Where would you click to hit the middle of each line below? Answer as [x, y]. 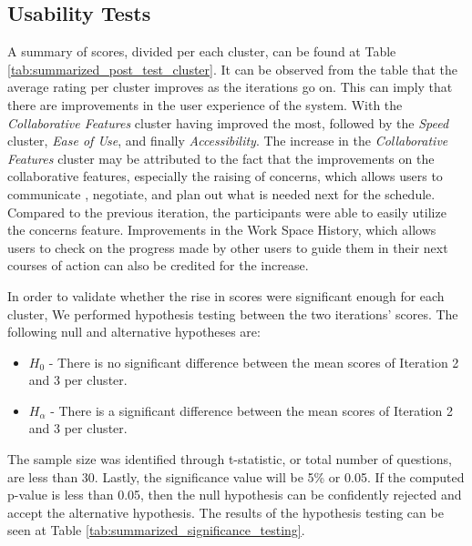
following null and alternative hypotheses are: [134, 332]
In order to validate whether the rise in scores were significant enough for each [226, 295]
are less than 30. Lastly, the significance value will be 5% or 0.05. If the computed [236, 476]
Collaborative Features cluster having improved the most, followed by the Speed [228, 122]
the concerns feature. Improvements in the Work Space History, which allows [222, 230]
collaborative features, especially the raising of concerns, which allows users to [225, 176]
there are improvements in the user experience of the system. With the [205, 104]
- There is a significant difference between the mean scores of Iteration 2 [251, 410]
